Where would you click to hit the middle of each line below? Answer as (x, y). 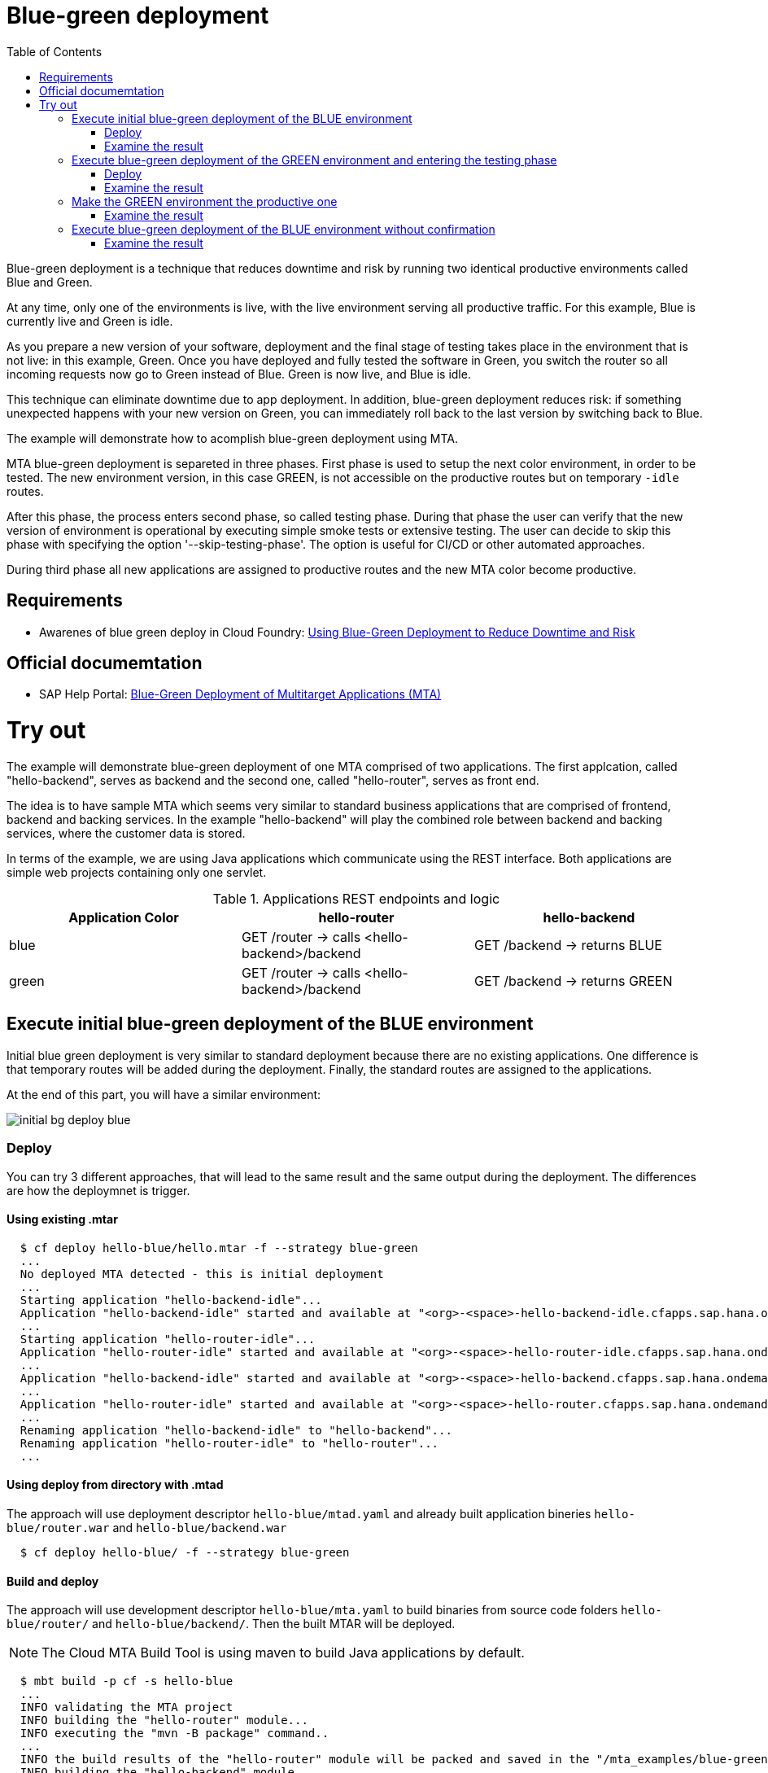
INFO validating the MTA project (127, 1707)
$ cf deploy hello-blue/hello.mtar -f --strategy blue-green (219, 1248)
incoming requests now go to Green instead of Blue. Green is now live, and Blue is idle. (239, 374)
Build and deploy (53, 1581)
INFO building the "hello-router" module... (164, 1720)
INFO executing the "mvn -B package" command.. (175, 1734)
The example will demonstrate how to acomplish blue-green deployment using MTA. (232, 438)
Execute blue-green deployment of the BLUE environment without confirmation (284, 229)
